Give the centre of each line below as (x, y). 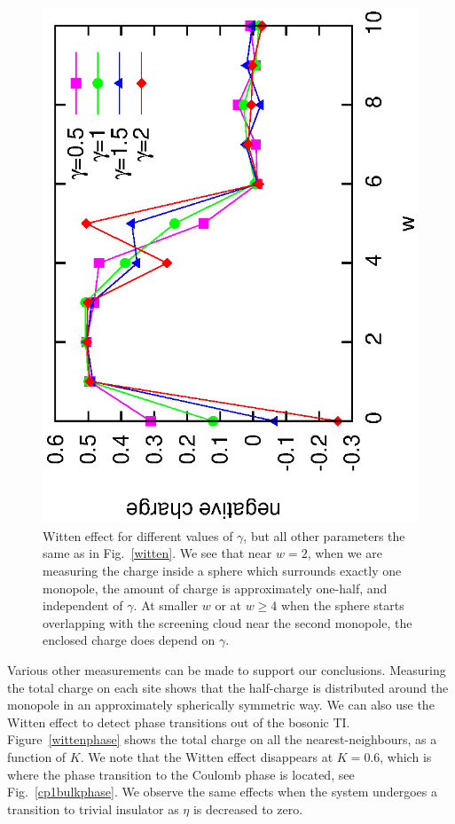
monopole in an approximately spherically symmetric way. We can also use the (221, 705)
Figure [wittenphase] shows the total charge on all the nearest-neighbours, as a (222, 739)
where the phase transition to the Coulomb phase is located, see (181, 774)
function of (37, 756)
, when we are (345, 553)
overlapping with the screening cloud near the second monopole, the (227, 622)
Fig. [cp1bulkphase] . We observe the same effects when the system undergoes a (222, 792)
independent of (83, 605)
